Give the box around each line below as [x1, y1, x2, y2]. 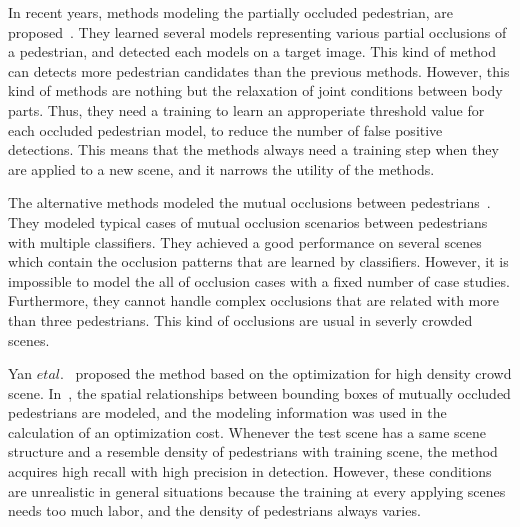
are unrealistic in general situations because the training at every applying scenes [8, 480, 506, 501]
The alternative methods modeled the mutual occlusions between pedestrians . [8, 192, 491, 213]
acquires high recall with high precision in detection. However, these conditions [8, 461, 492, 482]
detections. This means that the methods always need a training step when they [8, 139, 499, 160]
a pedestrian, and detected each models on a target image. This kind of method [8, 41, 496, 62]
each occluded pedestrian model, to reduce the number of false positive [8, 119, 443, 140]
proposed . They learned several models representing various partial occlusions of [8, 21, 507, 42]
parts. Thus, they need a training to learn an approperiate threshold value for [8, 99, 485, 120]
